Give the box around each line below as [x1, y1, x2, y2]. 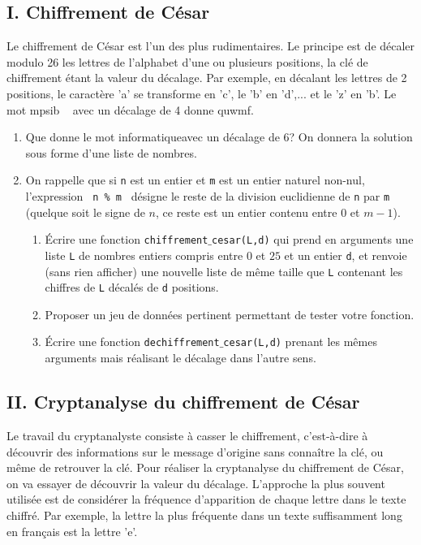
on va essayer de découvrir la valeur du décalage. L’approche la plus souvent [6, 474, 385, 491]
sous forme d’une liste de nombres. [25, 144, 197, 161]
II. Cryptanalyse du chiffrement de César [6, 389, 360, 414]
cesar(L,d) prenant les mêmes [223, 333, 377, 350]
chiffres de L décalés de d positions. [45, 279, 219, 296]
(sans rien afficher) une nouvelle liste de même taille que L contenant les [45, 262, 403, 279]
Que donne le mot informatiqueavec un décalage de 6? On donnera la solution [25, 128, 413, 145]
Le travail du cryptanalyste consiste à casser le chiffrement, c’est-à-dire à [6, 426, 368, 443]
